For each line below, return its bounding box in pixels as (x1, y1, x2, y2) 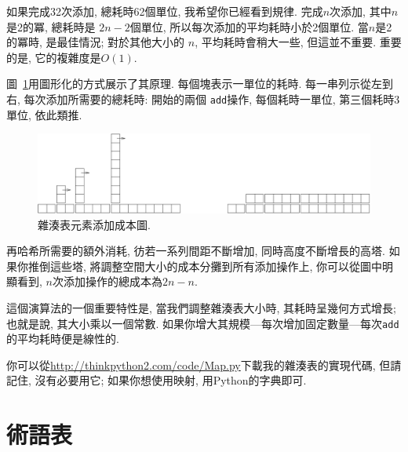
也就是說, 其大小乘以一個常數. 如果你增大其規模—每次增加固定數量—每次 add (6, 315, 399, 331)
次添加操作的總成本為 (52, 273, 162, 290)
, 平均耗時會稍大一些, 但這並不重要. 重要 (195, 34, 402, 50)
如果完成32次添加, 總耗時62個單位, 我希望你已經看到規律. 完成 (6, 3, 323, 19)
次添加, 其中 (330, 3, 392, 19)
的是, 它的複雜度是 (6, 49, 101, 65)
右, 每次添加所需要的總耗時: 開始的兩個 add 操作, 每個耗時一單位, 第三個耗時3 (6, 90, 400, 107)
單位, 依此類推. (6, 106, 82, 122)
